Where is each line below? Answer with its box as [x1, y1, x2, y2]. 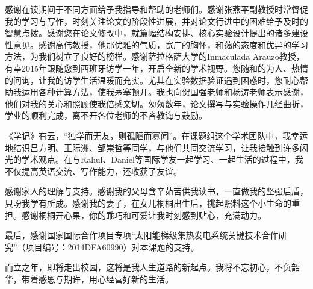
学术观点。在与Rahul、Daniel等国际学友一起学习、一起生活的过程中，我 [21, 153, 303, 166]
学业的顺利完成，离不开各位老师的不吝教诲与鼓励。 [5, 109, 207, 122]
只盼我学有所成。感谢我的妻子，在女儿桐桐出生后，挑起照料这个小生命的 [5, 196, 291, 209]
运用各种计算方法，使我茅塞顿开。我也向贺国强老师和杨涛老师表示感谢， [21, 85, 308, 98]
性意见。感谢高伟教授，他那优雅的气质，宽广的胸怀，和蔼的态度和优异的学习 [5, 38, 308, 51]
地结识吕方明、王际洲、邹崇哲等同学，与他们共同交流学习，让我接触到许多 [5, 141, 300, 154]
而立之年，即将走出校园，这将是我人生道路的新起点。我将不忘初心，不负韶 [5, 261, 300, 273]
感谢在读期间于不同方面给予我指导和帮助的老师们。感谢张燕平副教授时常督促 [5, 3, 308, 15]
